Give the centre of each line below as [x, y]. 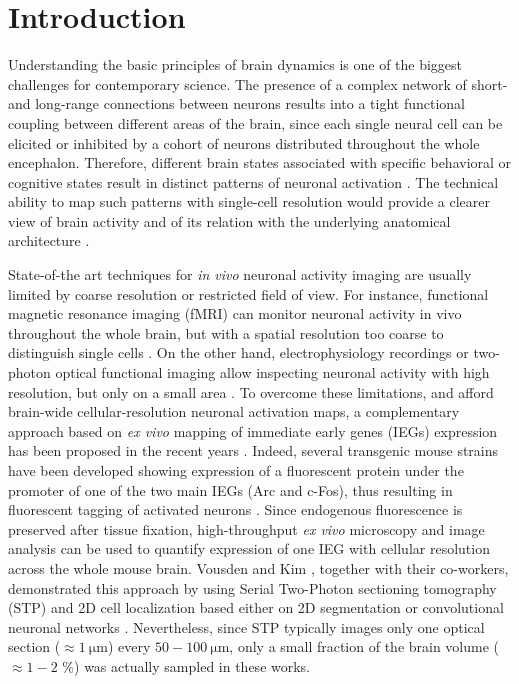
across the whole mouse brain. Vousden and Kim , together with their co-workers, [258, 567]
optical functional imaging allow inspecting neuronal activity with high [272, 372]
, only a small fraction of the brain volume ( [364, 646]
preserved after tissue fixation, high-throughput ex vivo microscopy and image [246, 528]
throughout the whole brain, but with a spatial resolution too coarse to [226, 332]
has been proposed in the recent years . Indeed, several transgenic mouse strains [253, 450]
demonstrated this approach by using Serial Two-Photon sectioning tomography [252, 587]
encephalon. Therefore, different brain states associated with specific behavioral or [260, 162]
